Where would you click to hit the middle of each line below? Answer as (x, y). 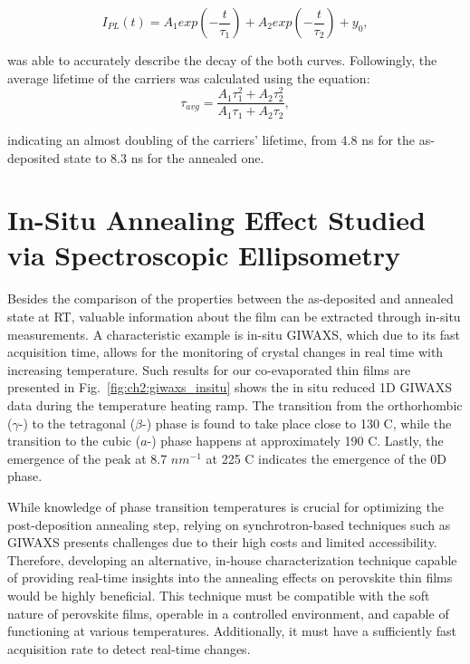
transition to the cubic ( (74, 441)
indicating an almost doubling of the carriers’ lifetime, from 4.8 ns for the (211, 139)
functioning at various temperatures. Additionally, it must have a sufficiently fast (232, 631)
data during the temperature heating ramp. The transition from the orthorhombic (235, 404)
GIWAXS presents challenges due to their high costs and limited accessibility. (222, 542)
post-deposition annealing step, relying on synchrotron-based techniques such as (229, 524)
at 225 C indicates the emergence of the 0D (326, 458)
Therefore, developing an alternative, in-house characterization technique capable (232, 559)
